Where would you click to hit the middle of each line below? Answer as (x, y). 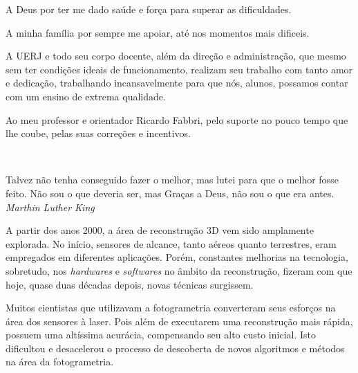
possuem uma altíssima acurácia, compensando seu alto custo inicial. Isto (161, 335)
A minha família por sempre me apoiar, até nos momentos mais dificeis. (158, 32)
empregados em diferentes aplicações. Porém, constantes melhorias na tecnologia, (177, 257)
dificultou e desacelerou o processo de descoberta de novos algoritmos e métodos (175, 348)
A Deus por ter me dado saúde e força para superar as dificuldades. (149, 9)
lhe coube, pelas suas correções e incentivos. (98, 133)
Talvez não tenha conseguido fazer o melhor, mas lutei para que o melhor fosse (172, 180)
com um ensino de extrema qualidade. (86, 96)
